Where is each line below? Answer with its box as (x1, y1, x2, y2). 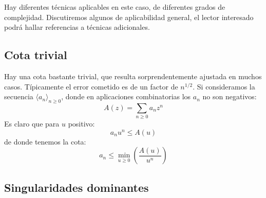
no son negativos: (202, 91, 257, 102)
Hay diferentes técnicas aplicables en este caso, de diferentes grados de (4, 2, 225, 12)
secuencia (4, 91, 33, 102)
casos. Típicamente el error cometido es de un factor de (4, 81, 178, 92)
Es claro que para (4, 118, 60, 129)
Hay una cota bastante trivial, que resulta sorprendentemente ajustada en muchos (4, 70, 262, 81)
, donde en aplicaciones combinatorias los (61, 91, 191, 102)
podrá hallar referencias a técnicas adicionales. (4, 22, 150, 32)
